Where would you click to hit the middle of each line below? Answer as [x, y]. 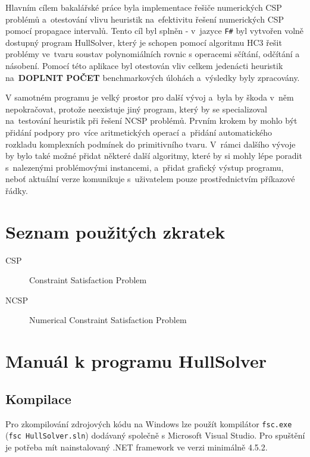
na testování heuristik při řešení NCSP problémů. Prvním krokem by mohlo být [151, 120]
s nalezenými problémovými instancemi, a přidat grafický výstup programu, [145, 167]
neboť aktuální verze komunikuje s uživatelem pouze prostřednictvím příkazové [150, 179]
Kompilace [38, 398]
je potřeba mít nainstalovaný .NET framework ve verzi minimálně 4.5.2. [137, 447]
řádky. [17, 190]
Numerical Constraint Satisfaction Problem [108, 320]
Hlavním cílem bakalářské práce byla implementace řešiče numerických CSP [144, 7]
